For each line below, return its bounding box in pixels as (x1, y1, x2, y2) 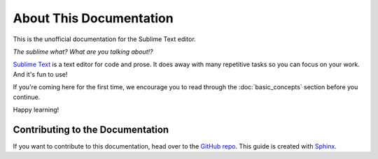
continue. (13, 93, 41, 101)
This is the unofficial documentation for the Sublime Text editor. (13, 35, 196, 43)
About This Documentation (13, 10, 174, 26)
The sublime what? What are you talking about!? (13, 47, 153, 56)
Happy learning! (13, 105, 59, 114)
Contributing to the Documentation (13, 123, 169, 135)
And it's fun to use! (13, 70, 68, 78)
